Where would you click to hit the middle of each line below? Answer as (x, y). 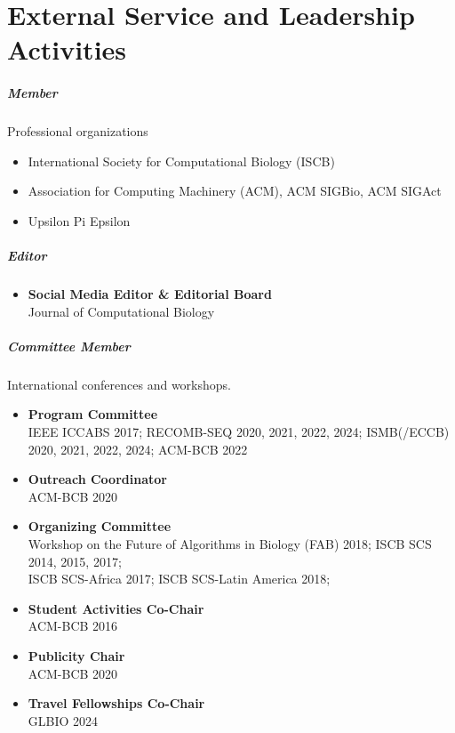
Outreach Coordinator (97, 479)
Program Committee (93, 414)
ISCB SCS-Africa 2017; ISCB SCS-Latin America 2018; (179, 579)
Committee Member (69, 346)
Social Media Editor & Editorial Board (150, 294)
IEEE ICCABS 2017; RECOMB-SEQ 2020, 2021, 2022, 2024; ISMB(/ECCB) (239, 431)
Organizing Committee (100, 526)
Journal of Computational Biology (121, 311)
